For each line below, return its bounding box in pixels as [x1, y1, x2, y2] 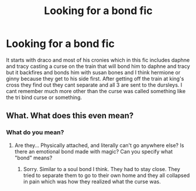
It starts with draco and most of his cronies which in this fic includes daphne [6, 56, 190, 63]
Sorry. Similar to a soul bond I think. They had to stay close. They [23, 165, 180, 172]
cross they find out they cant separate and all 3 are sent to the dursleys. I [6, 81, 183, 88]
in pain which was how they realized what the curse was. [23, 178, 161, 185]
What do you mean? [6, 128, 64, 137]
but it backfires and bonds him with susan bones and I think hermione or [6, 69, 181, 76]
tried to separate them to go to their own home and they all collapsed [23, 172, 190, 179]
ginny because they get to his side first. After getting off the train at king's [6, 75, 184, 82]
